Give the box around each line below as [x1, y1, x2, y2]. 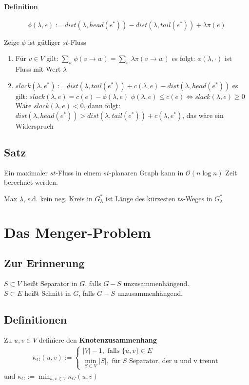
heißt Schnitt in [24, 288, 71, 298]
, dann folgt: [83, 100, 120, 111]
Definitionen [4, 311, 67, 327]
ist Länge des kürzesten [105, 193, 175, 203]
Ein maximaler [4, 167, 48, 177]
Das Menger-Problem [4, 222, 151, 242]
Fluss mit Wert [15, 64, 61, 74]
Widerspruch [15, 120, 54, 131]
